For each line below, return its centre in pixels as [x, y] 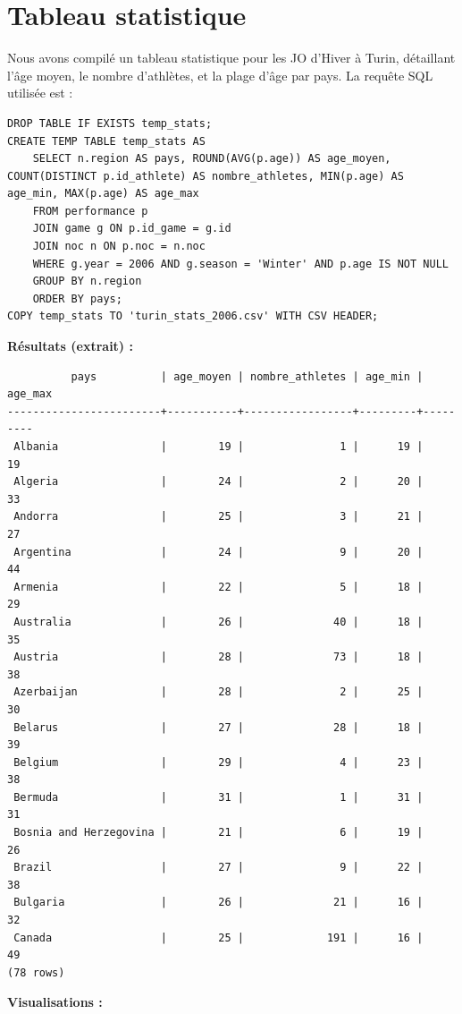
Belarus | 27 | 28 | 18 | [218, 727]
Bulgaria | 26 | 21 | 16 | [218, 903]
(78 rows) [36, 972]
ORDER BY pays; [77, 298]
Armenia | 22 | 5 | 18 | [218, 587]
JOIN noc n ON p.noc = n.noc [119, 247]
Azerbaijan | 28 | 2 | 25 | [218, 692]
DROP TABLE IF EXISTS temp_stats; [110, 123]
